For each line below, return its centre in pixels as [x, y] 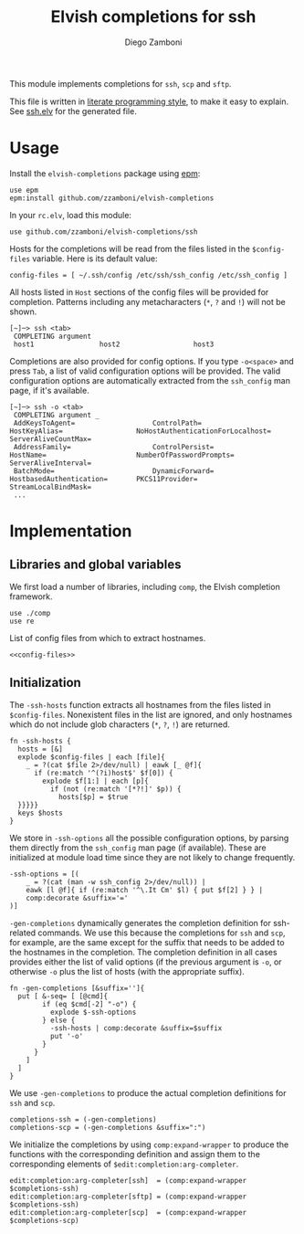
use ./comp [30, 613]
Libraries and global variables [95, 565]
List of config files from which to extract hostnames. [108, 638]
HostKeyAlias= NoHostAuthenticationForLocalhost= [141, 431]
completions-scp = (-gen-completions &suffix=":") [108, 1127]
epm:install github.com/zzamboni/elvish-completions [112, 198]
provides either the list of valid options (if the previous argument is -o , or [146, 962]
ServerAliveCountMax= [51, 439]
